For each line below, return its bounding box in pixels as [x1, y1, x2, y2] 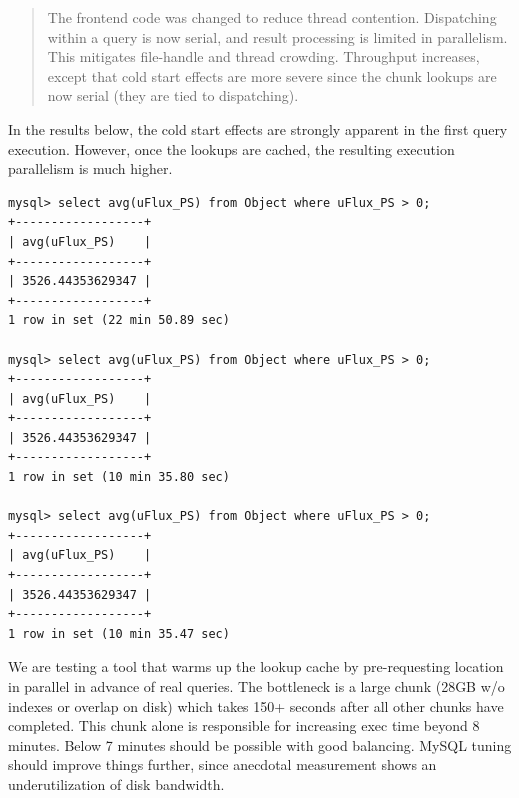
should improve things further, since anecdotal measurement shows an [8, 754, 437, 775]
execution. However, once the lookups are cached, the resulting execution [8, 138, 455, 159]
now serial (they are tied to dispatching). [47, 85, 299, 106]
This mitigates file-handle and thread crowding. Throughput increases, [47, 46, 480, 67]
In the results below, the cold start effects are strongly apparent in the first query [8, 118, 508, 139]
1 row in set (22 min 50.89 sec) [8, 313, 230, 328]
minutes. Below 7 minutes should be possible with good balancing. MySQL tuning [8, 734, 512, 755]
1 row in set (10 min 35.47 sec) [8, 626, 230, 641]
